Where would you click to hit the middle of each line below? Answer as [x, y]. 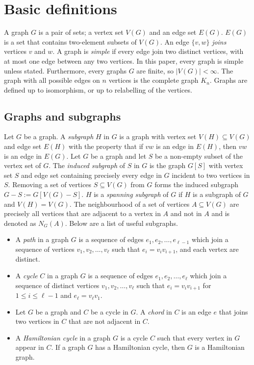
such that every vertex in [195, 337]
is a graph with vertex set [158, 136]
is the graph [167, 165]
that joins [233, 311]
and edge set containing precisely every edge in [91, 175]
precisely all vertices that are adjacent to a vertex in [82, 213]
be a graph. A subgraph [59, 136]
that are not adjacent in [104, 321]
